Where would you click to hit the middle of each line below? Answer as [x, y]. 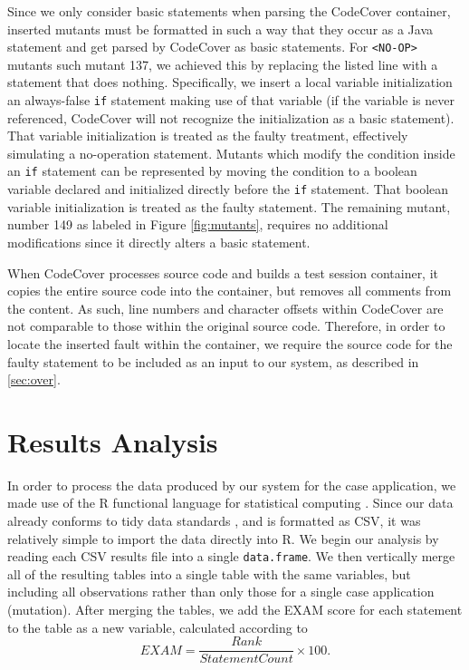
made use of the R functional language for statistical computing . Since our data [230, 503]
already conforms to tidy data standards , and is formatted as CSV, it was [214, 521]
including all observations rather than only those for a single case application [221, 592]
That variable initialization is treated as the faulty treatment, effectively [208, 136]
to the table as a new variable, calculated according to [158, 627]
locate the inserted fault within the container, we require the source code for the [230, 343]
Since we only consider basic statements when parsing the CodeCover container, [229, 11]
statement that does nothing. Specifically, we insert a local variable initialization [230, 82]
